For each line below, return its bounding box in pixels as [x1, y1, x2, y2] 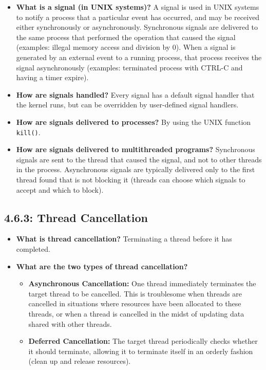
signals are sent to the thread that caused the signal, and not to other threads [16, 154, 262, 164]
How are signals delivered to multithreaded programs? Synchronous [16, 144, 255, 155]
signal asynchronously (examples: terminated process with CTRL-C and [16, 62, 243, 72]
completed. [16, 243, 50, 254]
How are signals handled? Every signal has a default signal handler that [16, 89, 255, 100]
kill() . [16, 126, 41, 137]
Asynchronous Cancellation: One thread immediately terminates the [28, 278, 256, 289]
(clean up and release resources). [28, 356, 131, 366]
